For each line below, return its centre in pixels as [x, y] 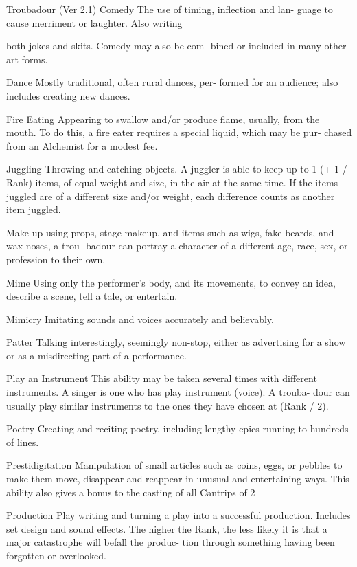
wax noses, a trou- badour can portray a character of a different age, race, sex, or [177, 246]
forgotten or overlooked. [56, 555]
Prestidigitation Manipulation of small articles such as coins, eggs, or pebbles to [174, 465]
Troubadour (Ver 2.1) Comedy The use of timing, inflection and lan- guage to [170, 9]
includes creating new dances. [68, 95]
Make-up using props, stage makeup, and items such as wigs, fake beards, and [170, 232]
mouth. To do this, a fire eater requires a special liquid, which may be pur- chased [179, 132]
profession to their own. [56, 259]
